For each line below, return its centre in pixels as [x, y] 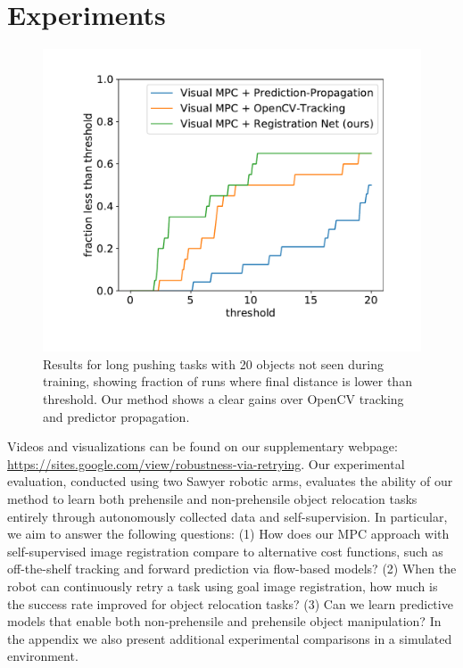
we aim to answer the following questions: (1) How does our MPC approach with [228, 534]
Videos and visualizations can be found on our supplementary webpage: [203, 446]
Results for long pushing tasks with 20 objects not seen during [213, 363]
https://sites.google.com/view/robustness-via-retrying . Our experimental [206, 463]
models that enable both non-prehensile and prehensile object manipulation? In [224, 621]
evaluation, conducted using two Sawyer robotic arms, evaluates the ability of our [230, 481]
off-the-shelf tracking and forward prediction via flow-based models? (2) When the [232, 569]
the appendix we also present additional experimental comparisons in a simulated [230, 638]
